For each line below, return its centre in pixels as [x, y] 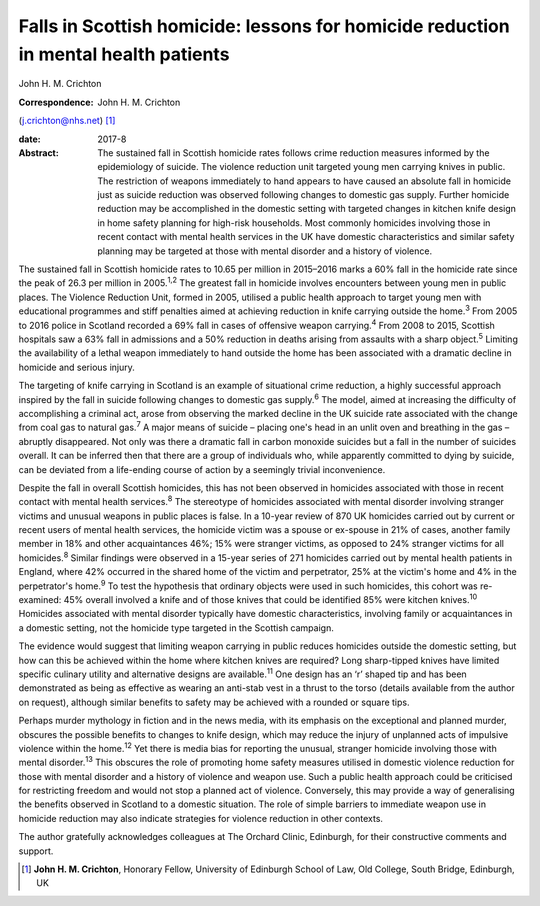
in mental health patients [124, 54]
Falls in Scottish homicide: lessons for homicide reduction [264, 26]
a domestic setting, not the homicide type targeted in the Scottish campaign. [176, 627]
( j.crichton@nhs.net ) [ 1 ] [67, 121]
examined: [40, 600]
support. [36, 851]
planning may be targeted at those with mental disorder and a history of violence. [265, 251]
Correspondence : [56, 102]
